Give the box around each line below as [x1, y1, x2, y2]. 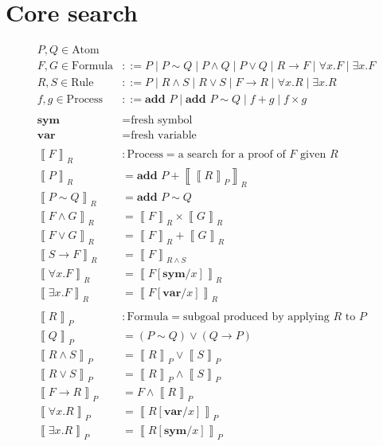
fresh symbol [131, 115, 193, 127]
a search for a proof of [178, 149, 286, 161]
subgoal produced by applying [183, 311, 330, 323]
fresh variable [131, 130, 197, 142]
